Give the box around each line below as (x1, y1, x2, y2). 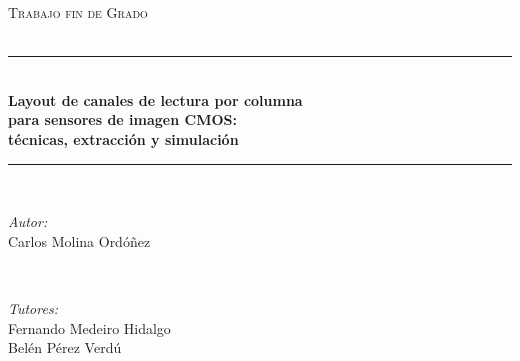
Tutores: (8, 297, 58, 318)
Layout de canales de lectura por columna (8, 89, 303, 110)
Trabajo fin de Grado (8, 2, 148, 22)
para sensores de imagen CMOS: (8, 109, 237, 130)
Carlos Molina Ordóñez (8, 230, 151, 251)
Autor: (8, 211, 48, 232)
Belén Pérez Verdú (8, 337, 122, 358)
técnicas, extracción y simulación (8, 128, 239, 149)
